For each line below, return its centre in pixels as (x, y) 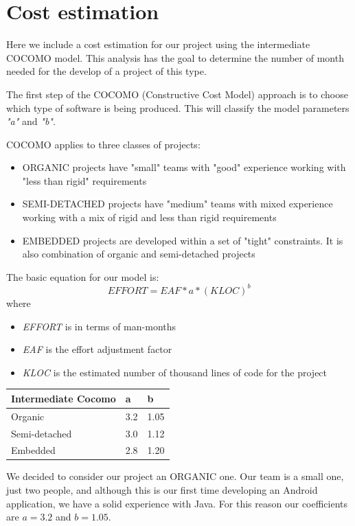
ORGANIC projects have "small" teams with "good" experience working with (184, 167)
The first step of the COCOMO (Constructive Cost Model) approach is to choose (177, 94)
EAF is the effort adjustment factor (97, 349)
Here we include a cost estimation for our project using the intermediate (158, 44)
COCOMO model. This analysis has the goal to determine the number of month (175, 57)
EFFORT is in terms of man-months (99, 326)
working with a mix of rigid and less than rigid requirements (149, 217)
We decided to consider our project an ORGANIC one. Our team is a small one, (175, 476)
